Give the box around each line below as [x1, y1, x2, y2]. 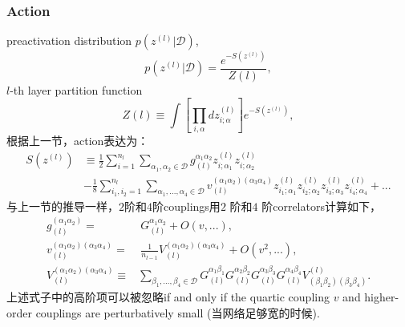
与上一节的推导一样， [6, 197, 119, 214]
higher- [364, 289, 399, 305]
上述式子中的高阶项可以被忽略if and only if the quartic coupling [6, 289, 330, 305]
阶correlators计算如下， [261, 197, 381, 214]
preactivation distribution [6, 32, 132, 49]
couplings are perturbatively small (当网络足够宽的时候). [35, 304, 320, 321]
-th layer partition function [10, 81, 143, 98]
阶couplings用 [152, 197, 221, 214]
